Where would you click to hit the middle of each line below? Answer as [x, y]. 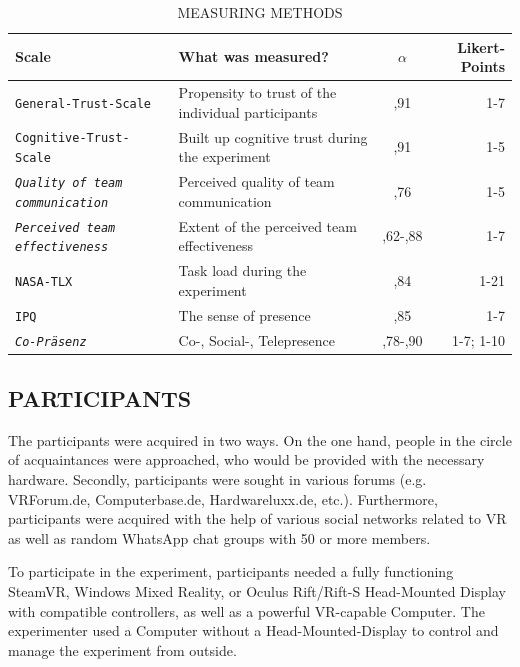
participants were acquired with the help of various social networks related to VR [257, 518]
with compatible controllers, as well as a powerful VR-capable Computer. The [246, 610]
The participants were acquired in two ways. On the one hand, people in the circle [260, 439]
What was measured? [253, 56]
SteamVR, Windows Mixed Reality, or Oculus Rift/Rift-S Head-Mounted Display [257, 591]
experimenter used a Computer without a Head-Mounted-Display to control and [253, 630]
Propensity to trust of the [257, 92]
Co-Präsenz [51, 341]
